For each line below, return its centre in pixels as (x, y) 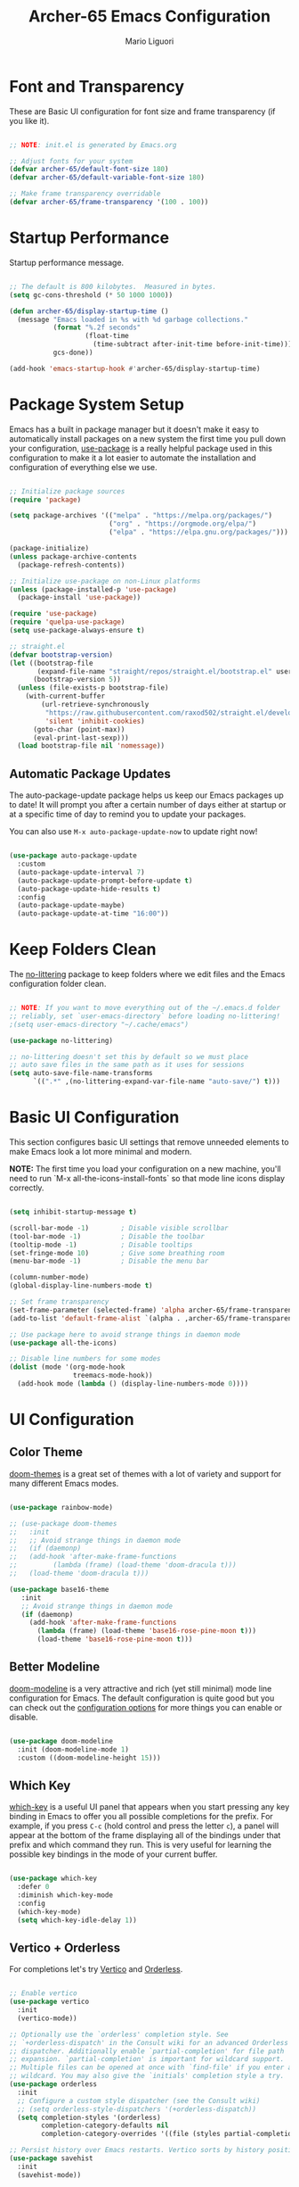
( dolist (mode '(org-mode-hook (67, 1367)
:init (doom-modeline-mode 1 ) (73, 1749)
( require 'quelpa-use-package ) (67, 622)
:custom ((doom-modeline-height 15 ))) (89, 1758)
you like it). (29, 120)
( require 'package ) (45, 500)
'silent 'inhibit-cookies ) (95, 721)
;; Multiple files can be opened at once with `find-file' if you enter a (151, 2067)
